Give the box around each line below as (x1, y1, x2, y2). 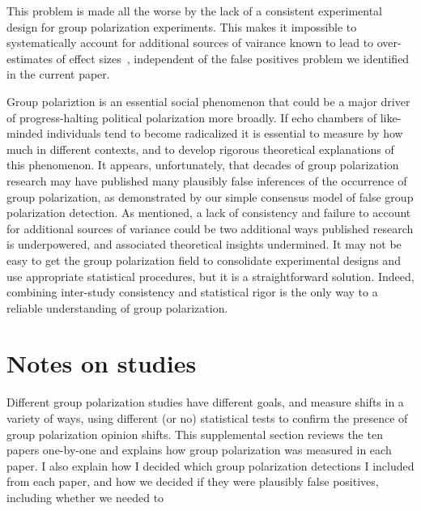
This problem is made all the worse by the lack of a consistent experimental (6, 2, 383, 19)
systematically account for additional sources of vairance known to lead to (6, 34, 374, 51)
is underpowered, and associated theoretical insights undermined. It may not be (6, 236, 402, 253)
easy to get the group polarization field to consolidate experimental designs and (6, 251, 401, 268)
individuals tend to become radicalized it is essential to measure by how (46, 125, 403, 142)
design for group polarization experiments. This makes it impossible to (6, 18, 357, 35)
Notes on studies (6, 347, 197, 380)
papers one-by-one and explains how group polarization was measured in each (6, 441, 392, 458)
